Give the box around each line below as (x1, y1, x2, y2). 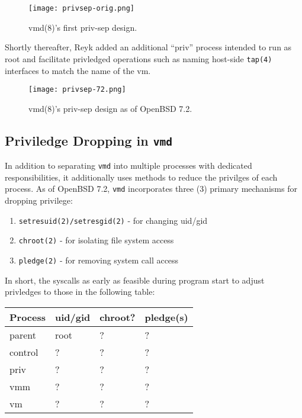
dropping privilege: (5, 194, 73, 207)
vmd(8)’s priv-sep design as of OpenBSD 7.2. (28, 102, 192, 114)
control (9, 345, 38, 359)
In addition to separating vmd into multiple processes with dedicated (5, 159, 252, 172)
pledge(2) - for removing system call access (18, 253, 179, 266)
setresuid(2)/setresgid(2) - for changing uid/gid (18, 214, 208, 226)
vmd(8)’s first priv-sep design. (28, 21, 137, 33)
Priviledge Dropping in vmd (5, 131, 172, 149)
